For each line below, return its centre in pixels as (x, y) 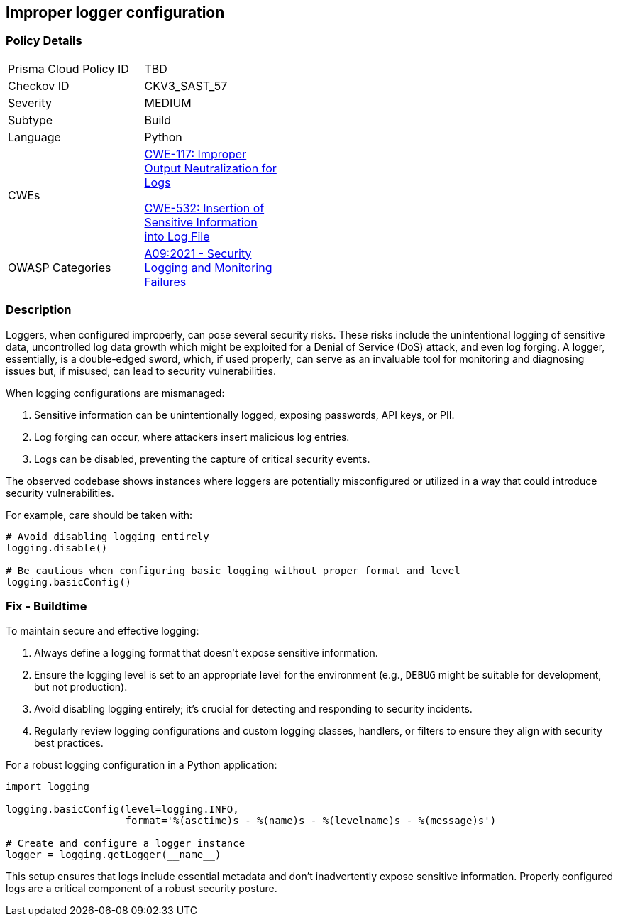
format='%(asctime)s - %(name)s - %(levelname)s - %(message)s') (311, 821)
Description (39, 310)
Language (34, 137)
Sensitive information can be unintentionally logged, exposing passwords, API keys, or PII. (244, 415)
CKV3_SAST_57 (186, 86)
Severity (30, 103)
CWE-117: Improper (195, 154)
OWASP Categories (60, 267)
